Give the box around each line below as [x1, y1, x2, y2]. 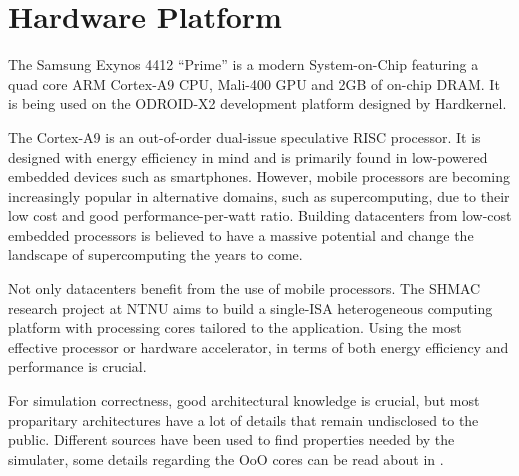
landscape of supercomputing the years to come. [8, 244, 303, 265]
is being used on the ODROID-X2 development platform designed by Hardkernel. [8, 93, 507, 114]
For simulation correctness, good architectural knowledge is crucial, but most [8, 390, 480, 411]
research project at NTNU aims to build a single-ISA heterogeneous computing [8, 297, 493, 318]
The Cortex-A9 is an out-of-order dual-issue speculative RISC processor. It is [8, 126, 481, 147]
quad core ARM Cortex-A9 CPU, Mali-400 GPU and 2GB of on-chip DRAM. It [8, 73, 500, 94]
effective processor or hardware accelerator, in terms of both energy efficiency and [8, 336, 509, 357]
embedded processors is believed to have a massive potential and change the [8, 224, 474, 245]
